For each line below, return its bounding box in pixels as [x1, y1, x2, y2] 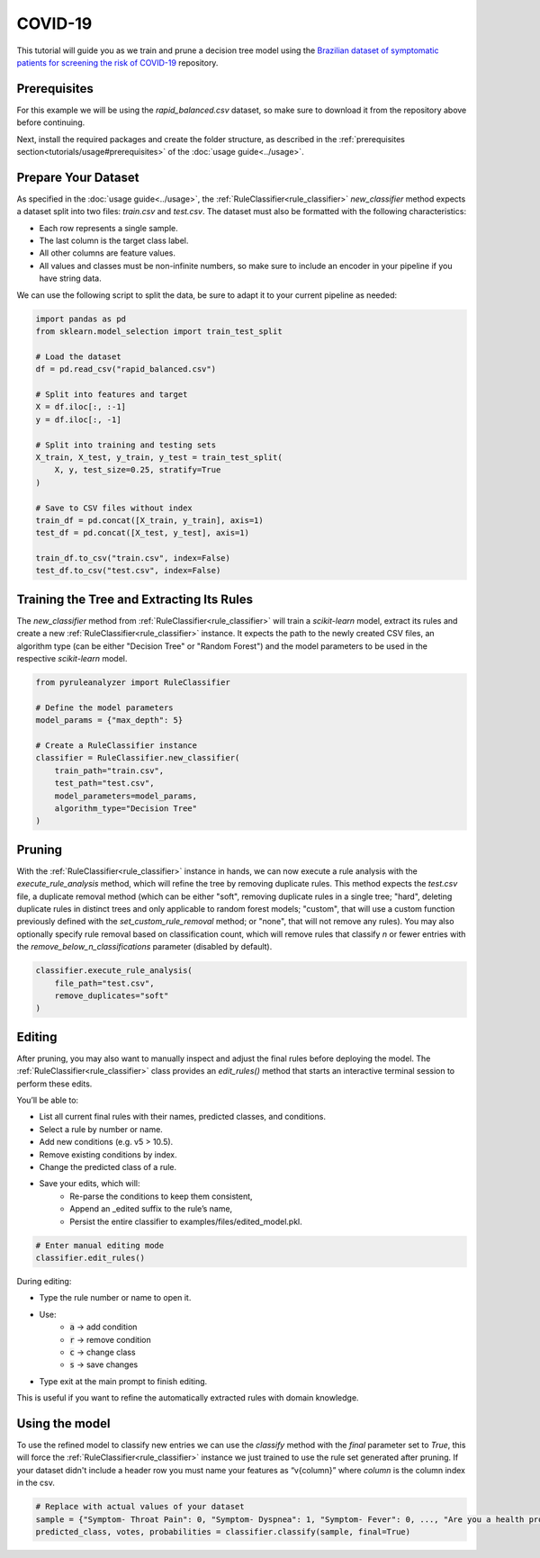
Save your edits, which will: [39, 1178, 140, 1189]
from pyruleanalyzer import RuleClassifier [35, 678, 231, 688]
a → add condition [69, 1321, 138, 1332]
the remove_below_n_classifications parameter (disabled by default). [16, 941, 273, 952]
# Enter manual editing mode [35, 1240, 165, 1250]
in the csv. [16, 1477, 56, 1489]
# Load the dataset [35, 351, 121, 362]
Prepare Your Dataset [16, 169, 139, 185]
